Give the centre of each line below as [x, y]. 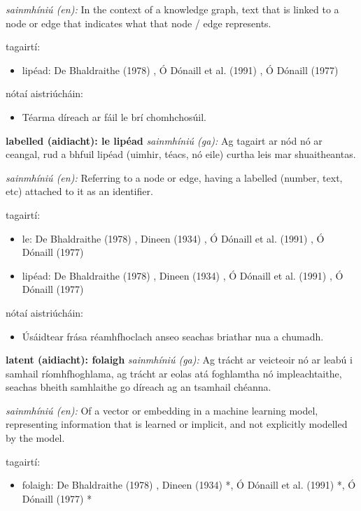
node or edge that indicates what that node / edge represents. [139, 23]
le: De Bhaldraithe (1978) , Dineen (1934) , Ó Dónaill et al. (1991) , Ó [173, 238]
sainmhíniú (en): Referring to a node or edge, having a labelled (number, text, [174, 177]
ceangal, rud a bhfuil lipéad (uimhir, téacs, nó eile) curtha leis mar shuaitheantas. [181, 154]
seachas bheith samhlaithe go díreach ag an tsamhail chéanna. [139, 387]
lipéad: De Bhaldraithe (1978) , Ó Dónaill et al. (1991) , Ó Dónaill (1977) [180, 70]
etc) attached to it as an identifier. [79, 191]
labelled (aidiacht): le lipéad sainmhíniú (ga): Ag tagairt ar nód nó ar [164, 140]
